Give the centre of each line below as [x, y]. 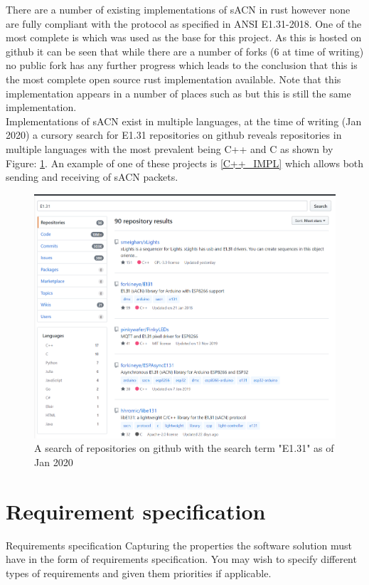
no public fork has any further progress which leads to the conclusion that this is [182, 65]
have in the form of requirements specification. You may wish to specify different [181, 559]
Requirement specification [136, 511]
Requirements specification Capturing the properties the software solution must [179, 545]
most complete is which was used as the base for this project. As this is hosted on [184, 37]
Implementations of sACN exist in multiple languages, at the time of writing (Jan [184, 121]
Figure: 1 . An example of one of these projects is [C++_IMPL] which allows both [185, 163]
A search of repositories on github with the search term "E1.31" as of [184, 448]
